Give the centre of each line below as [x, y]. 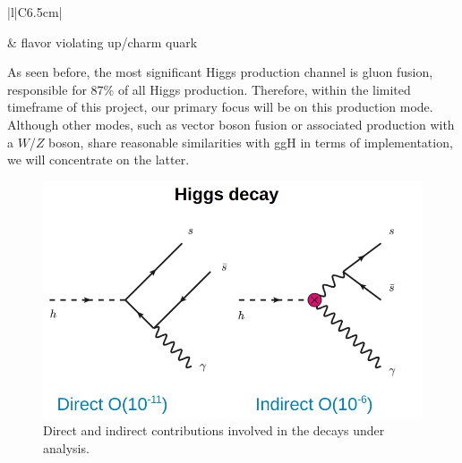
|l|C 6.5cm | [35, 12]
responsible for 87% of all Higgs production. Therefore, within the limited [209, 89]
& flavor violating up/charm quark [103, 42]
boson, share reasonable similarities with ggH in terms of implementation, [251, 142]
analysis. [66, 447]
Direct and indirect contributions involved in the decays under [214, 430]
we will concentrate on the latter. [98, 160]
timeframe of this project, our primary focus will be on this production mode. [220, 107]
